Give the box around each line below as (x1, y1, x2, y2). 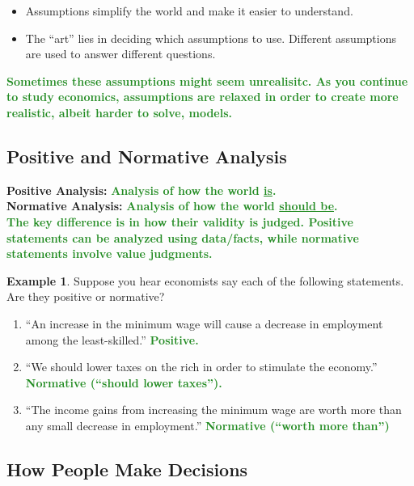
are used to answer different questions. (25, 45, 216, 62)
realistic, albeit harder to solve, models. (6, 104, 233, 120)
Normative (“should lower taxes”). (25, 374, 222, 391)
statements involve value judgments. (6, 245, 213, 262)
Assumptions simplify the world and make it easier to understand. (25, 2, 353, 19)
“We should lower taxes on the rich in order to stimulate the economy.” (25, 358, 378, 375)
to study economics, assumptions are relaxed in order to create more (6, 88, 399, 105)
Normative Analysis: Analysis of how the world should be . (6, 197, 338, 214)
